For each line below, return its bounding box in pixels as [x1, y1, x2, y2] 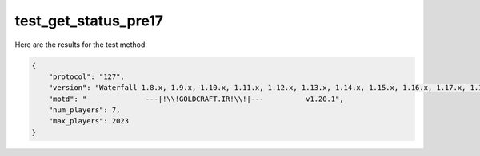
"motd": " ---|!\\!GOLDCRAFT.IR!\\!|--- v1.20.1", [48, 94, 344, 103]
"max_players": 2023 [48, 116, 130, 126]
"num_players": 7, [48, 106, 121, 115]
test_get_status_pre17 [14, 12, 164, 29]
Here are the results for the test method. [14, 40, 148, 49]
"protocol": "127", [48, 72, 126, 81]
